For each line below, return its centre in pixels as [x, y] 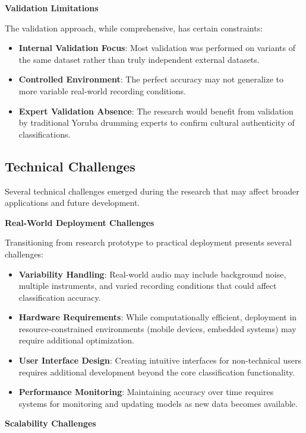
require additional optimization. [76, 340]
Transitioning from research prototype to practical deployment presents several [148, 242]
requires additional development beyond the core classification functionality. [157, 372]
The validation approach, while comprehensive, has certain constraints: [134, 28]
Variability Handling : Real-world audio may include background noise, [152, 274]
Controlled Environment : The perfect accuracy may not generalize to [151, 79]
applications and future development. [72, 203]
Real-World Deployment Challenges [80, 222]
